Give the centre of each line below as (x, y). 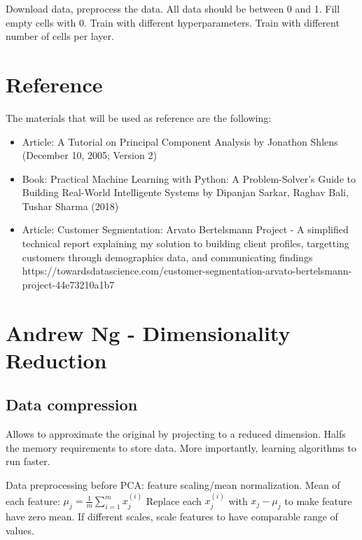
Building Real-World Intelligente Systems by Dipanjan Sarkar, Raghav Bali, (185, 192)
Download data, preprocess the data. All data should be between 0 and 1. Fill (173, 8)
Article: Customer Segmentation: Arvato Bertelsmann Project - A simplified (185, 229)
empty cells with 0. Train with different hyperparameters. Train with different (173, 22)
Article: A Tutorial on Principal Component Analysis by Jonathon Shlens (180, 141)
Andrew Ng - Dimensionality (148, 332)
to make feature (318, 500)
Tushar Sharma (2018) (70, 206)
